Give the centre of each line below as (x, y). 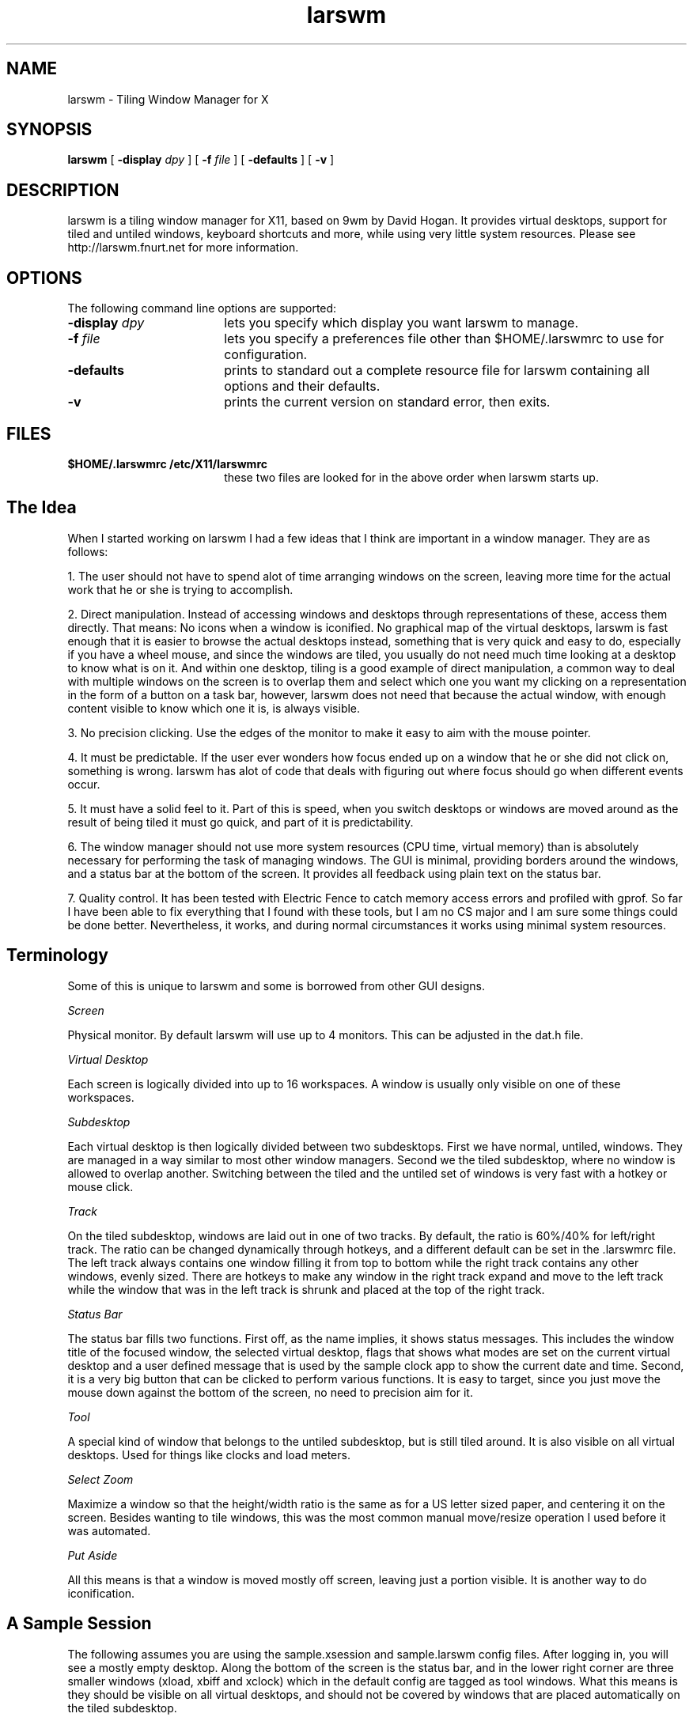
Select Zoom (100, 1479)
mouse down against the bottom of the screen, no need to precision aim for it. (270, 1392)
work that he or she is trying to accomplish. (180, 589)
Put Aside (93, 1555)
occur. (84, 784)
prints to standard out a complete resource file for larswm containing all (437, 371)
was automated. (109, 1530)
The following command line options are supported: (202, 308)
